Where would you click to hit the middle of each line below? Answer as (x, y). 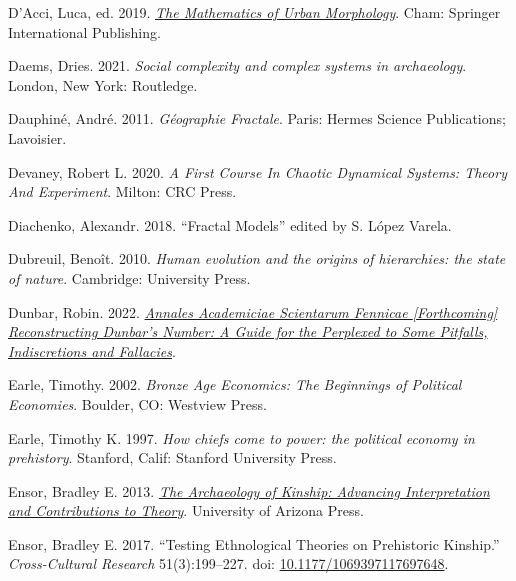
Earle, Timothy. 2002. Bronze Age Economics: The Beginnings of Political (235, 384)
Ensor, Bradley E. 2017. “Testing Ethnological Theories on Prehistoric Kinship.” (254, 543)
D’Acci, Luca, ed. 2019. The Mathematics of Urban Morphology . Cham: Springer (254, 12)
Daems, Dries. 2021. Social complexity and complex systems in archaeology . (237, 65)
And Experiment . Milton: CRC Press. (122, 191)
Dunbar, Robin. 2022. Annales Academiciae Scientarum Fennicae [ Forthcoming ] (253, 311)
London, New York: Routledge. (103, 84)
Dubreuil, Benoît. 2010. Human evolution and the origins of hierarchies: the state (257, 258)
